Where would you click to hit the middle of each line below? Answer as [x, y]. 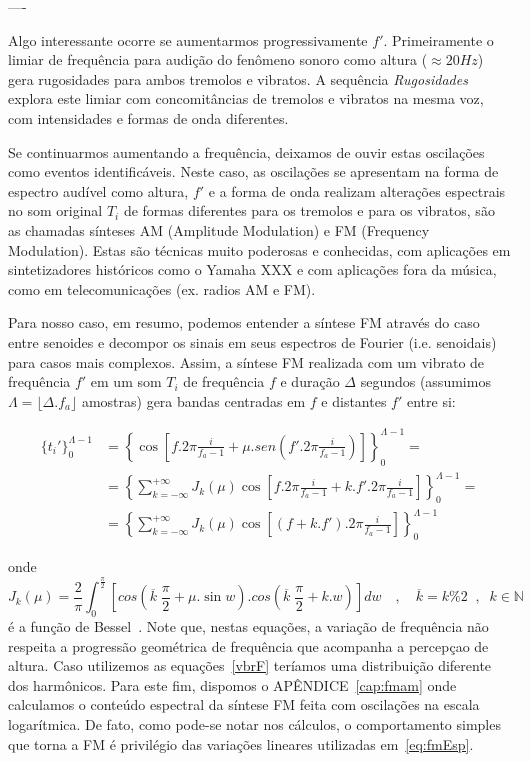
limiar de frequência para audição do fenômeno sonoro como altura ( [218, 59]
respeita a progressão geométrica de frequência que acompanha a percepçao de [248, 645]
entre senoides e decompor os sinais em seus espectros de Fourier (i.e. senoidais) [252, 341]
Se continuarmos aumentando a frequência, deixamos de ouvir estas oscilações [246, 151]
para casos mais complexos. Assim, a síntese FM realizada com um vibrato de [246, 361]
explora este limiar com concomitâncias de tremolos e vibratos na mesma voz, [246, 98]
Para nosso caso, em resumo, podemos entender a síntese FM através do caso [244, 322]
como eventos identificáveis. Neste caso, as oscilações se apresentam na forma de [253, 171]
